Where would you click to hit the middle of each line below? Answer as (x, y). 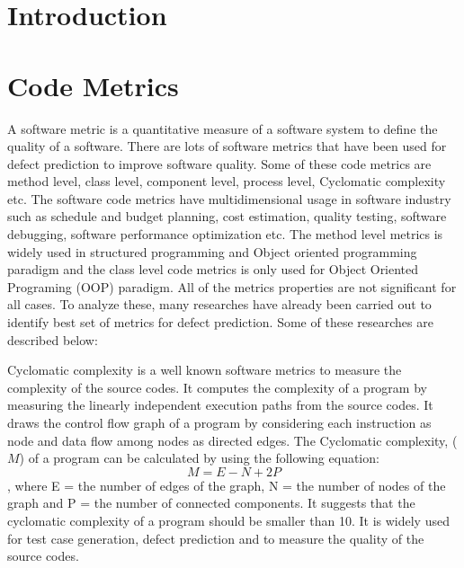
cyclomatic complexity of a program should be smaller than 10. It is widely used (228, 520)
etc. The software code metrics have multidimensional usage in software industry (229, 198)
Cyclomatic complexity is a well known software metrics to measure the (205, 370)
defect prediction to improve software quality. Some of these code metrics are (219, 163)
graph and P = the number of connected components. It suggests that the (211, 503)
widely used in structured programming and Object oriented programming (212, 251)
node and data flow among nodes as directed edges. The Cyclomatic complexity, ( (232, 440)
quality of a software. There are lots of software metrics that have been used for (227, 146)
